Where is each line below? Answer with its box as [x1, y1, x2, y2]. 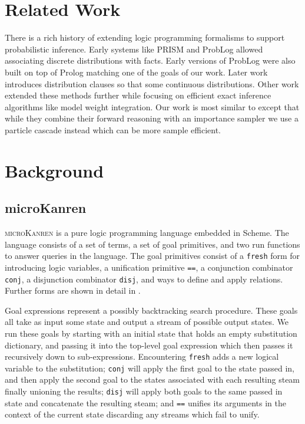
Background [5, 158, 104, 182]
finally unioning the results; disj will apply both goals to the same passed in [5, 385, 283, 397]
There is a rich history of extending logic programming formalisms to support [5, 31, 285, 44]
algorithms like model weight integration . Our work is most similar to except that [5, 100, 300, 113]
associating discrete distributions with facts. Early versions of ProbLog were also [5, 54, 296, 67]
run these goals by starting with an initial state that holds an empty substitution [5, 327, 297, 339]
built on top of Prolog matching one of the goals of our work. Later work [5, 65, 268, 78]
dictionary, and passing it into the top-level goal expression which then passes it [5, 338, 293, 351]
